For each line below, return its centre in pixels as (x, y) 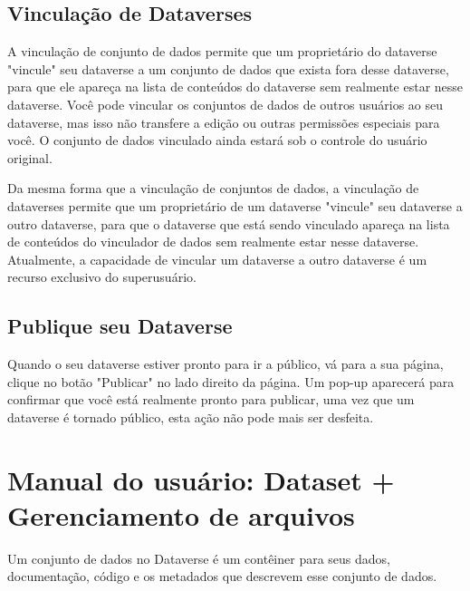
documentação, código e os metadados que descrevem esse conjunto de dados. (222, 576)
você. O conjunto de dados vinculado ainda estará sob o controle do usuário (217, 140)
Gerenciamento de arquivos (181, 514)
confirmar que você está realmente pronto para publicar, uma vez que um (211, 399)
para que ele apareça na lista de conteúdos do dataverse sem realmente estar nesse (235, 87)
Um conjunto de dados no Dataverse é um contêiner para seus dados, (199, 558)
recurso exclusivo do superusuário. (102, 277)
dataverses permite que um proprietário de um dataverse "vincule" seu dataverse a (235, 205)
